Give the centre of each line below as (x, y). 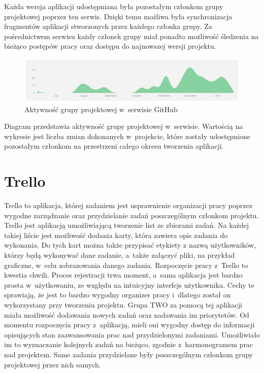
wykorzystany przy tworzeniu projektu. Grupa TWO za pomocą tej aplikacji (123, 304)
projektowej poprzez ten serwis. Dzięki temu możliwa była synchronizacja (118, 16)
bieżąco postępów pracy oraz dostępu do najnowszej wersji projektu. (110, 46)
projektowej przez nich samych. (53, 364)
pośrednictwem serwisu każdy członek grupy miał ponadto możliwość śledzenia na (131, 36)
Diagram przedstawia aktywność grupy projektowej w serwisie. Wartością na (124, 126)
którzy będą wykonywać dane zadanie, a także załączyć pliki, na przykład (120, 255)
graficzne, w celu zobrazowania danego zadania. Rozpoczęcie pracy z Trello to (126, 265)
